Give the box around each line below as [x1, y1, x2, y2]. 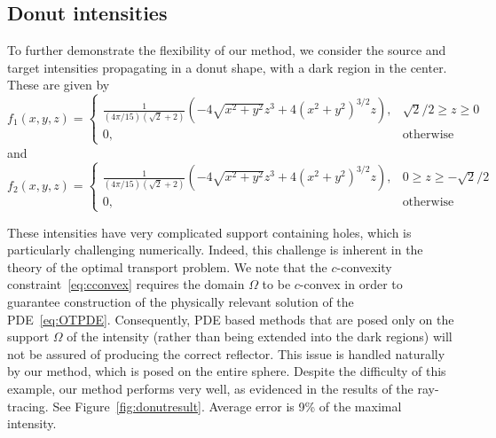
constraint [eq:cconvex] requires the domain [7, 275, 245, 293]
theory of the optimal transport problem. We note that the [7, 257, 327, 276]
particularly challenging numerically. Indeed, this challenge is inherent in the [7, 240, 423, 259]
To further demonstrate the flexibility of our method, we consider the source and [7, 41, 446, 59]
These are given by [7, 75, 110, 94]
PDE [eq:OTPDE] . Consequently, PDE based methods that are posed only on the [7, 309, 454, 328]
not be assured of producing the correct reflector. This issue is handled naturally [7, 344, 445, 363]
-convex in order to [299, 275, 403, 293]
